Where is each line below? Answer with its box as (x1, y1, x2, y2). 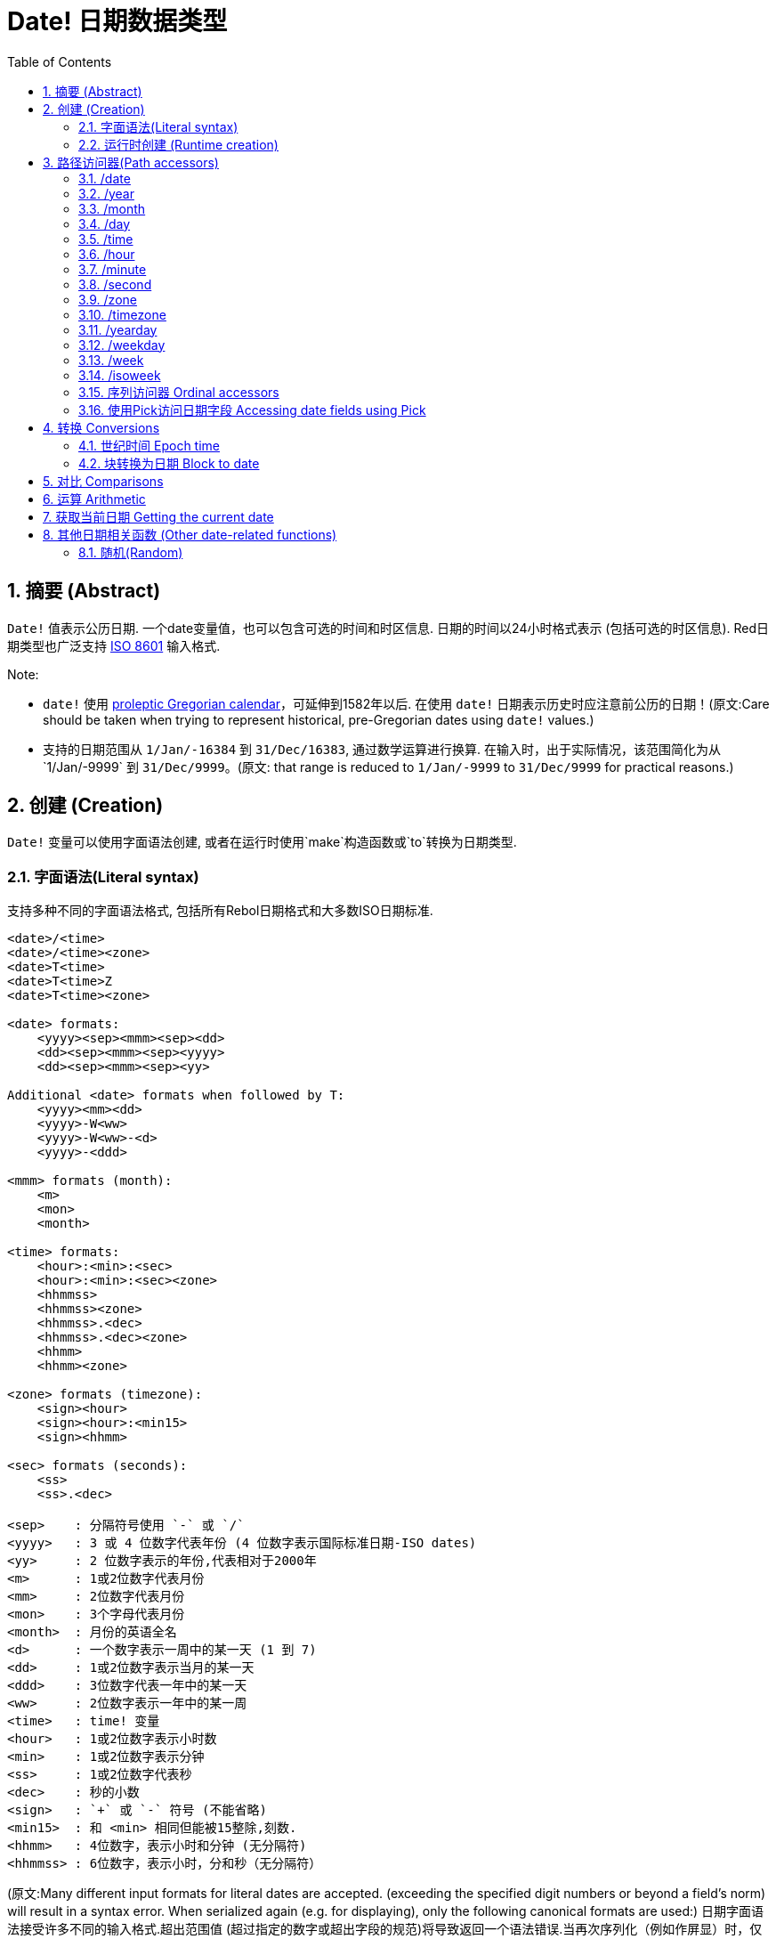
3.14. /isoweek (78, 367, 161, 383)
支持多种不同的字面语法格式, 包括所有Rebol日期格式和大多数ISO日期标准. (7, 903, 433, 919)
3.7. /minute (78, 261, 147, 277)
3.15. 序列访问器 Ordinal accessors (78, 384, 279, 400)
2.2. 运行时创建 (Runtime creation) (78, 136, 279, 152)
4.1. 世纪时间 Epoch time (78, 437, 220, 453)
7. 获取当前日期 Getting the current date (43, 508, 274, 524)
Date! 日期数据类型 (7, 6, 228, 37)
